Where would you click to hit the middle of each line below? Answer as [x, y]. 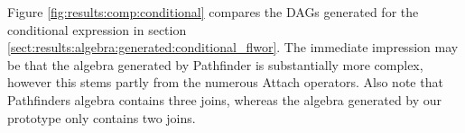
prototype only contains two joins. [102, 117]
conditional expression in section [97, 29]
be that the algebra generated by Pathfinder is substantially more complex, [215, 64]
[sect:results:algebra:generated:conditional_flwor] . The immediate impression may [233, 47]
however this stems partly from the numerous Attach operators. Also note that [225, 82]
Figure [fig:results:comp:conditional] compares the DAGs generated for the [213, 12]
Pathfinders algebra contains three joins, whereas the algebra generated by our [225, 99]
